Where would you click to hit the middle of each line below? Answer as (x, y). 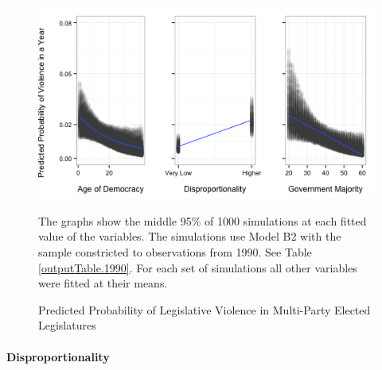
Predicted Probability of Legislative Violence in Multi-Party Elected (205, 309)
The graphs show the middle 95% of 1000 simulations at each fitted (203, 220)
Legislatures (67, 325)
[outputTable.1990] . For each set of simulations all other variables (198, 267)
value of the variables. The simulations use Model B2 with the (190, 236)
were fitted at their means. (103, 283)
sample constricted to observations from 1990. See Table (175, 252)
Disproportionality (58, 356)
